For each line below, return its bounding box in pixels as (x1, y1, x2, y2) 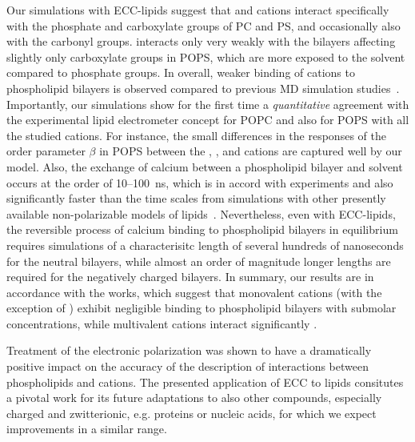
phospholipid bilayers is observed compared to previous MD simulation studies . (6, 79, 400, 96)
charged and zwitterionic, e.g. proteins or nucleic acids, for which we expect (6, 404, 377, 421)
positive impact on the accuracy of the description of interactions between (6, 358, 369, 375)
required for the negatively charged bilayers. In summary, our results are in (6, 268, 374, 285)
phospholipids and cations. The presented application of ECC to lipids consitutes (6, 373, 404, 390)
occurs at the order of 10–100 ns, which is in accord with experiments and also (6, 174, 393, 191)
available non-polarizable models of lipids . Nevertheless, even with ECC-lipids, (6, 205, 396, 222)
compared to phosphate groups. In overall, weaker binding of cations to (6, 64, 355, 81)
